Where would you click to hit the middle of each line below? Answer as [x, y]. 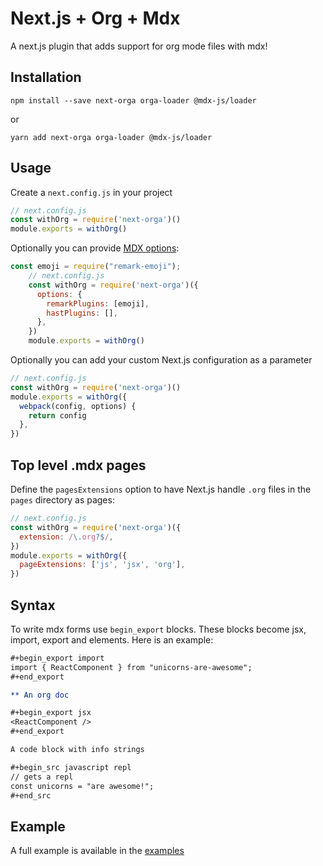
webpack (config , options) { [78, 406]
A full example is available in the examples [97, 851]
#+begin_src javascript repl [71, 767]
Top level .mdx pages [78, 465]
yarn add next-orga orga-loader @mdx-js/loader [111, 137]
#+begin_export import [57, 658]
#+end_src [31, 795]
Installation [46, 77]
